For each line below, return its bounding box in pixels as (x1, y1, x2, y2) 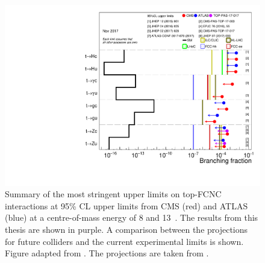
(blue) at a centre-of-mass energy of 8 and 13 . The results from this (5, 211, 258, 224)
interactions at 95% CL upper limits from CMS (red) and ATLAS (5, 199, 248, 212)
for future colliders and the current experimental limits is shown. (5, 235, 244, 247)
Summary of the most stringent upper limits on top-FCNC (5, 188, 222, 200)
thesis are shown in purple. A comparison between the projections (5, 223, 248, 236)
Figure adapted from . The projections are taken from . (5, 247, 209, 259)
